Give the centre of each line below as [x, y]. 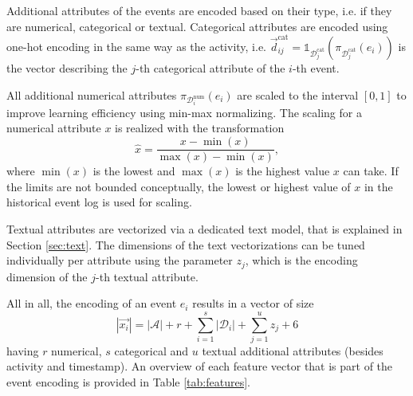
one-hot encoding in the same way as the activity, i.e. [137, 46]
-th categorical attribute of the [210, 67]
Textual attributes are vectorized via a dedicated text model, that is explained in [205, 228]
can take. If [371, 171]
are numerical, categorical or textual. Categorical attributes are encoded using [197, 26]
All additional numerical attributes [92, 94]
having [23, 350]
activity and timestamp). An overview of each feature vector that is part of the [200, 366]
